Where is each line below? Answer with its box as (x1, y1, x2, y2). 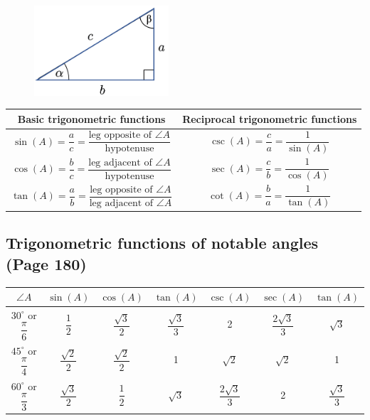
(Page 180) (6, 252, 87, 274)
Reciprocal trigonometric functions (182, 111, 357, 126)
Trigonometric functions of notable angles (6, 232, 319, 254)
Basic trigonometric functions (17, 111, 166, 126)
